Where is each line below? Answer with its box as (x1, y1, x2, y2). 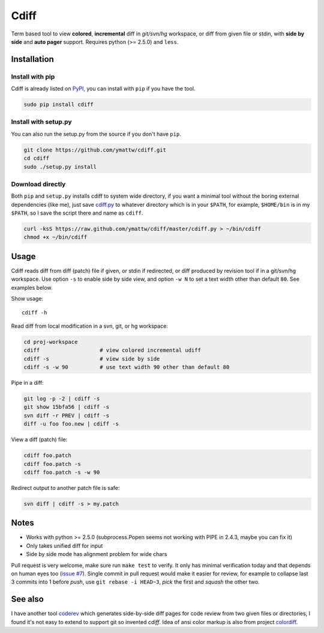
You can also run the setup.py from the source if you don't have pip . (11, 130, 181, 138)
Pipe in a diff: (11, 379, 44, 387)
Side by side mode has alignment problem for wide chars (26, 551, 167, 558)
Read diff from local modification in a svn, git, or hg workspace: (11, 322, 168, 329)
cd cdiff (23, 155, 50, 162)
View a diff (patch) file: (11, 436, 68, 443)
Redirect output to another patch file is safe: (11, 484, 120, 491)
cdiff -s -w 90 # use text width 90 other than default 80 (23, 364, 230, 371)
